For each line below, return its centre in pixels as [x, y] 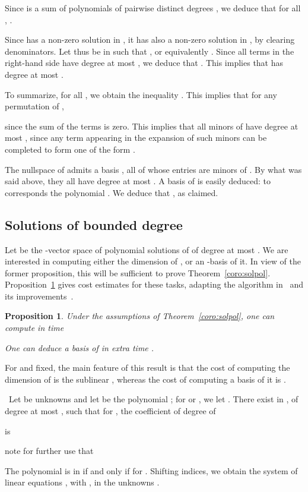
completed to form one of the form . [70, 149]
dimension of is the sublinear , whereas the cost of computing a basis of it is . [145, 379]
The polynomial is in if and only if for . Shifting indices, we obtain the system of [151, 470]
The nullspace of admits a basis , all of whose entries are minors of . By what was [153, 169]
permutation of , [35, 106]
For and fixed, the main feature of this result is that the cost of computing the [147, 368]
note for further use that [49, 451]
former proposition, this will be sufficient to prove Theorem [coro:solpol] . [138, 272]
